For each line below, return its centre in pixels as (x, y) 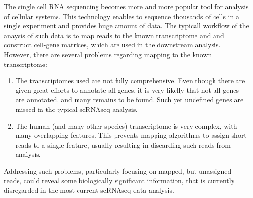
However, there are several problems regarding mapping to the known (108, 54)
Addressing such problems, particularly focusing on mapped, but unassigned (118, 170)
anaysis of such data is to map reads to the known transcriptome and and (114, 35)
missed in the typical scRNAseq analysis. (77, 109)
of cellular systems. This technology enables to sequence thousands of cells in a (122, 16)
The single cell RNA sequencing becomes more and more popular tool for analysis (126, 6)
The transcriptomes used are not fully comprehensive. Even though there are (130, 80)
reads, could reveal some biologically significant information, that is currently (119, 180)
